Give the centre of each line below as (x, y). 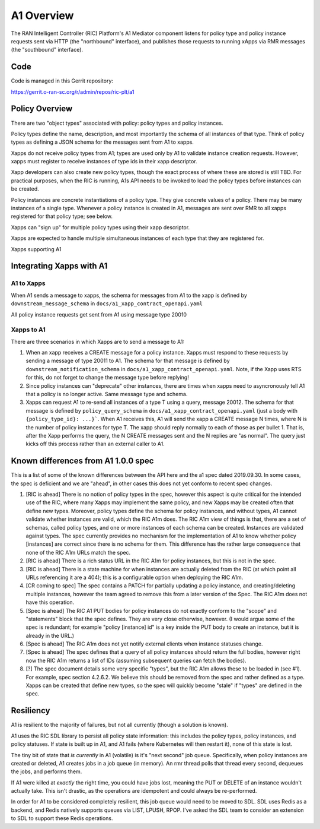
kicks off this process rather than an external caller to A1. (95, 444)
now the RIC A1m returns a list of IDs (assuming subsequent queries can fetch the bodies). (136, 660)
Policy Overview (42, 109)
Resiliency (31, 711)
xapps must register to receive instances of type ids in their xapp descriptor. (104, 162)
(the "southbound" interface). (47, 50)
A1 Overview (42, 15)
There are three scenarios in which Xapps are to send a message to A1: (98, 341)
